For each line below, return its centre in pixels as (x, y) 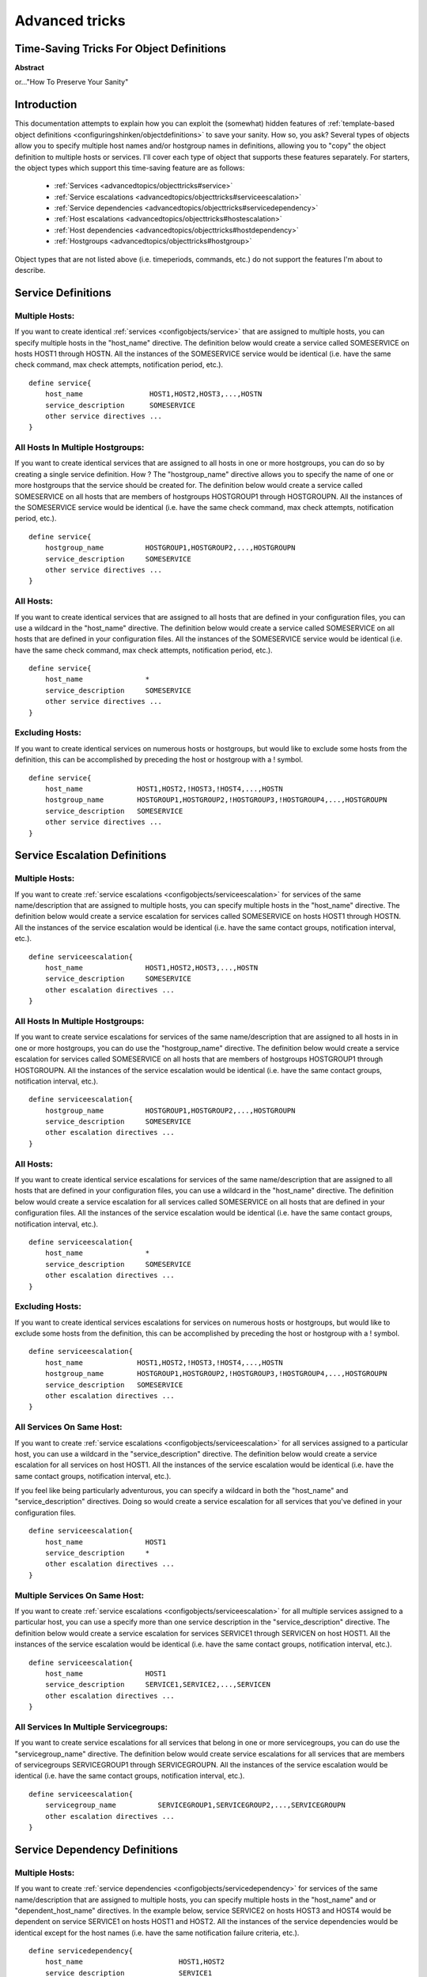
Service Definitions (63, 293)
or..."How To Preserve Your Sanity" (72, 82)
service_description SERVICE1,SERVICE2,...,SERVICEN (157, 1685)
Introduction (46, 105)
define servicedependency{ (81, 1951)
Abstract (30, 68)
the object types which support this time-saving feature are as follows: (130, 168)
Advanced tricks (70, 21)
